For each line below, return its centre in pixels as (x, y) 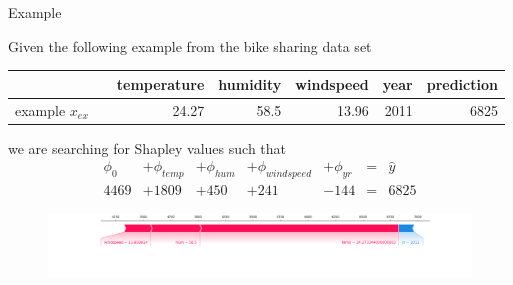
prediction (462, 83)
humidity (250, 83)
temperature (160, 83)
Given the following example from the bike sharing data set (190, 45)
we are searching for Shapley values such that (147, 147)
